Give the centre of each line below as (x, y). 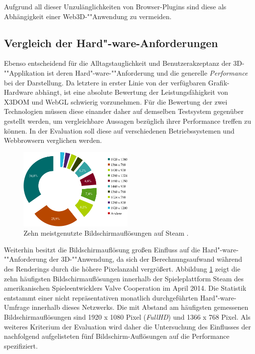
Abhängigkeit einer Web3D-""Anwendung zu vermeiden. (88, 16)
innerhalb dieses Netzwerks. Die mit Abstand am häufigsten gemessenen (140, 307)
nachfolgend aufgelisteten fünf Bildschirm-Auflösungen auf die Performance (117, 336)
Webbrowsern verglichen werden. (53, 140)
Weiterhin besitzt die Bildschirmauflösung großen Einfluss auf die (102, 249)
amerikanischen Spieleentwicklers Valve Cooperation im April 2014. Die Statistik (125, 288)
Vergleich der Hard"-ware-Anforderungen (111, 42)
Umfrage (17, 307)
